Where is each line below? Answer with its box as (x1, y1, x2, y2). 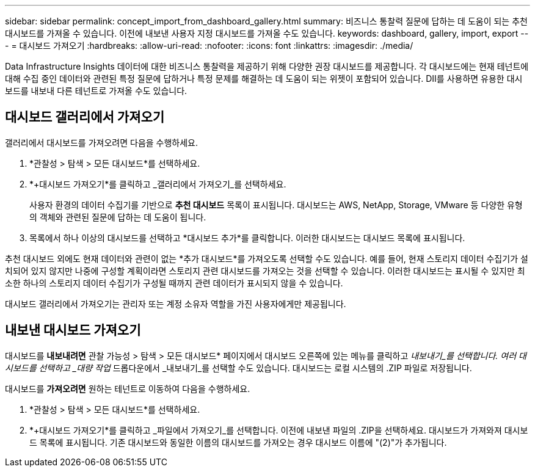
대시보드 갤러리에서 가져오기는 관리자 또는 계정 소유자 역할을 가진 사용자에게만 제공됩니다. (5, 298, 346, 309)
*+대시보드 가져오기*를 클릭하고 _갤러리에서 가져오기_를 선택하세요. (29, 178, 286, 189)
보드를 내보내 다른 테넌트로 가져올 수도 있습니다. (5, 85, 187, 96)
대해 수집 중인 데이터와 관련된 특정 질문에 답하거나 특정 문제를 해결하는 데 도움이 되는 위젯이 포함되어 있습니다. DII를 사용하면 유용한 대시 (5, 73, 523, 84)
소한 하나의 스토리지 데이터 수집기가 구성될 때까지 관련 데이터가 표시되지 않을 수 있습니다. (5, 277, 343, 288)
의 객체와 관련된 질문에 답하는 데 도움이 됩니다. (29, 211, 206, 222)
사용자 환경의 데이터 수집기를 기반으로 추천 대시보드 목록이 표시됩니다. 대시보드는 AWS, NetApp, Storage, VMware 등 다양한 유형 (29, 199, 523, 210)
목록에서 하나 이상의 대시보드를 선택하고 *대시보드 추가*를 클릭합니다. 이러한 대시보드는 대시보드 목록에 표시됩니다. (29, 232, 465, 243)
